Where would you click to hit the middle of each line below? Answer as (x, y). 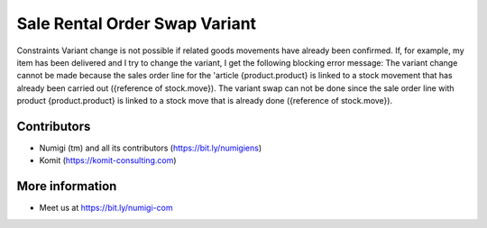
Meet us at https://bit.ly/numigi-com (106, 208)
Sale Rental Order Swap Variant (137, 23)
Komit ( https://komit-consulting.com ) (108, 160)
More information (67, 186)
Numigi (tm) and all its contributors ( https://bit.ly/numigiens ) (151, 148)
